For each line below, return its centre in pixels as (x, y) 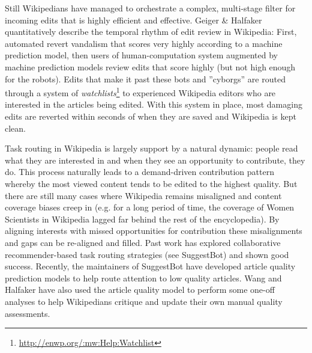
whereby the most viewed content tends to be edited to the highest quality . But (151, 183)
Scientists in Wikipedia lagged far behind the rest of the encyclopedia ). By (142, 219)
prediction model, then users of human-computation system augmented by (141, 55)
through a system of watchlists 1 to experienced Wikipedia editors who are (140, 92)
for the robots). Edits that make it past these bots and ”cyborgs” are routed (145, 78)
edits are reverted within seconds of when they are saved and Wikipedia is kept (151, 116)
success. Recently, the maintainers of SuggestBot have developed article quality (150, 266)
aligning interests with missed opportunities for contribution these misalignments (154, 231)
